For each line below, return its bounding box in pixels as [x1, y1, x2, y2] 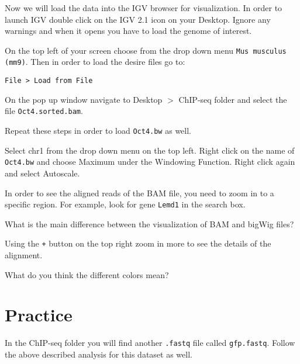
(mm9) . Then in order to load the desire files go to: [5, 56, 185, 68]
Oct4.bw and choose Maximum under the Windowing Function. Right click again [5, 155, 295, 168]
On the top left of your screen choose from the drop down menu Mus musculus [5, 44, 287, 56]
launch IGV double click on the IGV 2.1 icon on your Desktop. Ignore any [5, 13, 271, 25]
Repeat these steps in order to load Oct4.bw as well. [5, 124, 191, 136]
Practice [5, 303, 73, 327]
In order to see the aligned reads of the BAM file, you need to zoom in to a [5, 186, 274, 199]
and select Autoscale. [5, 167, 80, 179]
